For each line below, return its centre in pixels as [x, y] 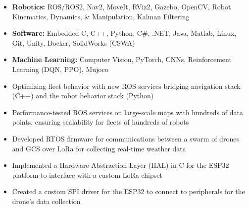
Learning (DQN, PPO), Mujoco [60, 69]
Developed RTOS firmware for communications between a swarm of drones [125, 138]
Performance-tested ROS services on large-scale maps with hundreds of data [127, 112]
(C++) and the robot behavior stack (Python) [83, 96]
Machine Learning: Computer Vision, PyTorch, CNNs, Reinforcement [122, 59]
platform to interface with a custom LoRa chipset [87, 174]
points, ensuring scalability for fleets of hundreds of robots [100, 122]
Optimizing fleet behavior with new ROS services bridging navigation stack [126, 86]
